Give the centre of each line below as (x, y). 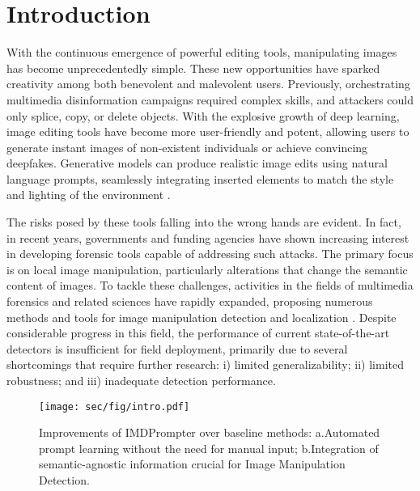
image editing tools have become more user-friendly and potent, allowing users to (208, 131)
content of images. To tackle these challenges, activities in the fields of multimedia (210, 285)
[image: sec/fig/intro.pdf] (115, 406)
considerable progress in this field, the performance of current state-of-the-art (198, 333)
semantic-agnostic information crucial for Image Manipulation (192, 464)
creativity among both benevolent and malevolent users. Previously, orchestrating (208, 84)
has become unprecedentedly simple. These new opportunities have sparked (193, 68)
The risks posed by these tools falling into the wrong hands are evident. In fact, (204, 222)
